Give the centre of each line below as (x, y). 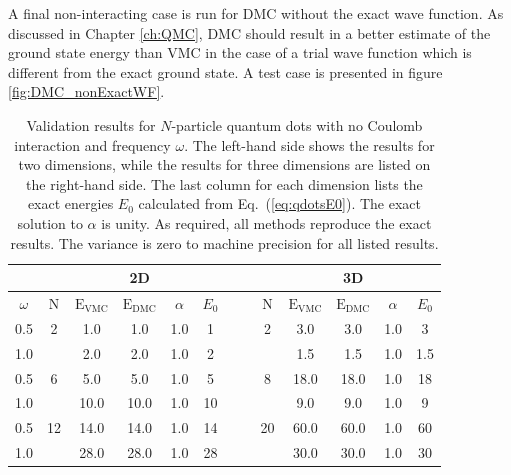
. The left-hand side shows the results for (309, 144)
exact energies (70, 203)
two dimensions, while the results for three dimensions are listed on (224, 164)
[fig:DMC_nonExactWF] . (86, 91)
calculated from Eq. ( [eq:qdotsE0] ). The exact (280, 203)
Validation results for (91, 124)
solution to (50, 222)
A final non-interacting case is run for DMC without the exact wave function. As (256, 13)
